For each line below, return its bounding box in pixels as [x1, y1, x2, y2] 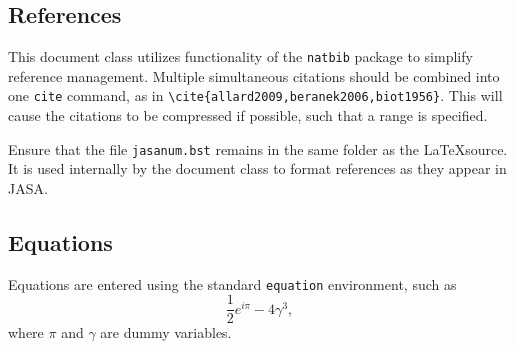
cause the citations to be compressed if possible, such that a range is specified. [8, 105, 488, 126]
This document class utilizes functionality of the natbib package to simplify [8, 46, 473, 67]
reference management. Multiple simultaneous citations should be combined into [8, 65, 500, 86]
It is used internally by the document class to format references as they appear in [8, 158, 507, 179]
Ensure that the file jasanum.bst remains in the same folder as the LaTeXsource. [8, 138, 508, 159]
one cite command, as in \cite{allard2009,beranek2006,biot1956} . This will [8, 85, 503, 106]
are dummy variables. [100, 322, 232, 343]
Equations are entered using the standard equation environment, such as [8, 273, 457, 294]
